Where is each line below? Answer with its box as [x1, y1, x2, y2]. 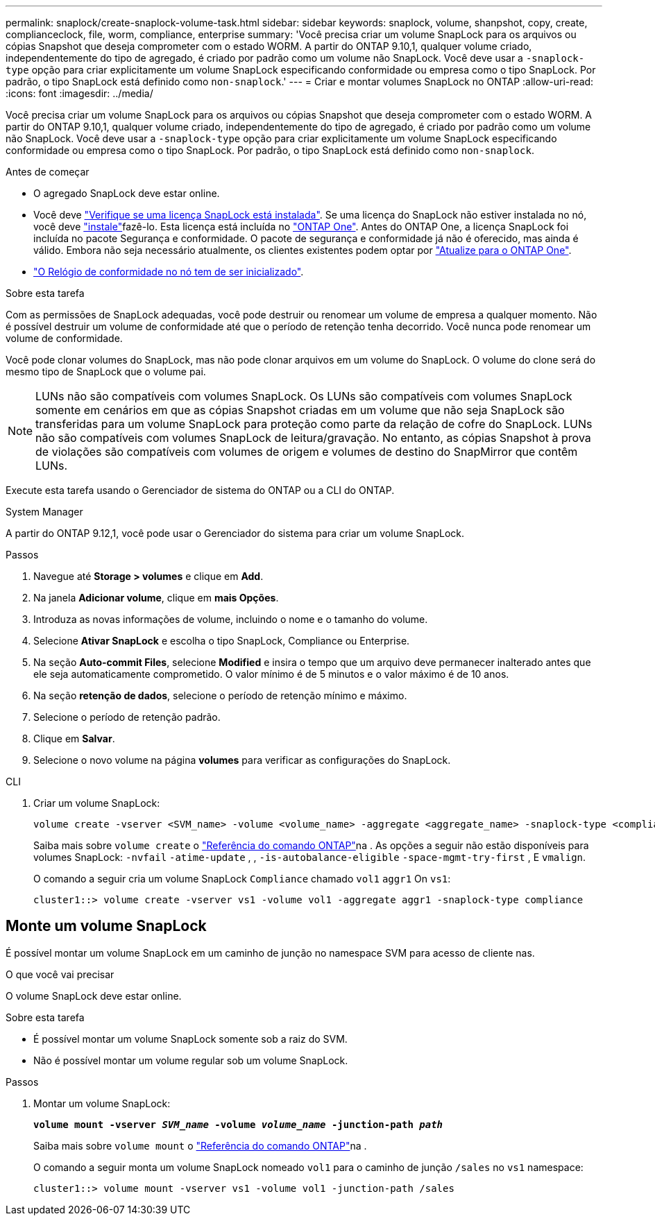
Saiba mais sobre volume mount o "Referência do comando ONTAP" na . [33, 1139, 367, 1152]
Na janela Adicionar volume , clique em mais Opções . [33, 592, 279, 604]
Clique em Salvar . [33, 733, 115, 744]
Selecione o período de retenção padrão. [33, 711, 221, 723]
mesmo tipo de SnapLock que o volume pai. [6, 366, 206, 377]
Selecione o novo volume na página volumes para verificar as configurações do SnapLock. [33, 754, 451, 766]
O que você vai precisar [6, 968, 114, 980]
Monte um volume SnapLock [6, 917, 207, 935]
